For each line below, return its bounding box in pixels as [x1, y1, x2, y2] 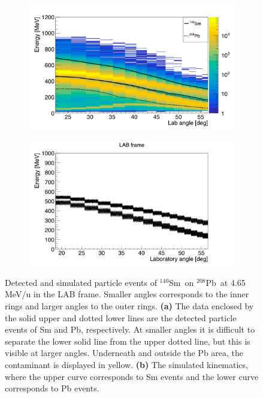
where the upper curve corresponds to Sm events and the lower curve [5, 370, 259, 382]
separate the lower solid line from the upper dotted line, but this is [5, 334, 250, 347]
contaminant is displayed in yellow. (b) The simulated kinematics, [5, 358, 248, 370]
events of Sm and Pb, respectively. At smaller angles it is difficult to [5, 323, 255, 336]
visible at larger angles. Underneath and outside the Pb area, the [5, 346, 244, 359]
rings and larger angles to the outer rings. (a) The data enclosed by [5, 299, 254, 312]
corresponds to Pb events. [5, 382, 99, 394]
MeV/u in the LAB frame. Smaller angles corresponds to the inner [5, 288, 249, 300]
